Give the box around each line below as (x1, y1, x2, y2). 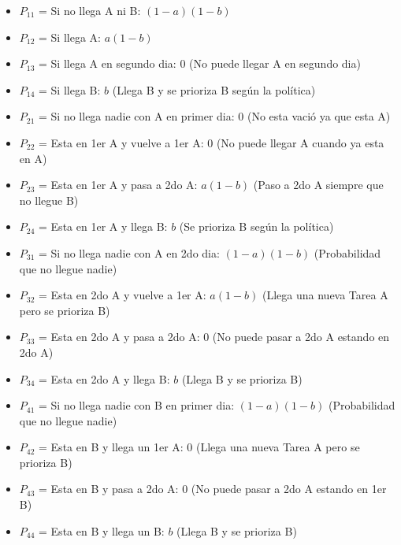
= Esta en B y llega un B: (39, 522, 165, 539)
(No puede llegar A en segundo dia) (189, 55, 361, 72)
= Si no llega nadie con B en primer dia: (39, 397, 235, 413)
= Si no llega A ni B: (39, 2, 141, 18)
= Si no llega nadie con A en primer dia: (39, 108, 235, 124)
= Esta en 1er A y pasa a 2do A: (39, 176, 198, 193)
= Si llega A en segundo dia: (39, 55, 176, 72)
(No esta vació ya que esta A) (247, 108, 391, 124)
